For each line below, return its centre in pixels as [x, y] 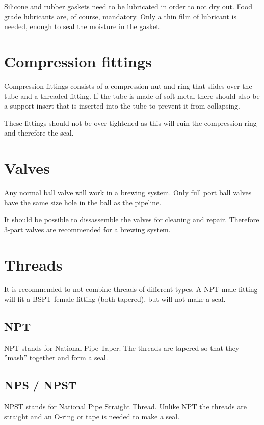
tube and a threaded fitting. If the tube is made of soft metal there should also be [132, 96]
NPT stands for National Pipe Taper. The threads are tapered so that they [122, 347]
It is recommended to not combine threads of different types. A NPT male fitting [131, 289]
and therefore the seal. [39, 133]
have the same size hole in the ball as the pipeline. [83, 202]
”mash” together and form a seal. [56, 357]
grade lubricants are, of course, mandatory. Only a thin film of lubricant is [120, 16]
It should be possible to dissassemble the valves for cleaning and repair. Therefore [132, 219]
